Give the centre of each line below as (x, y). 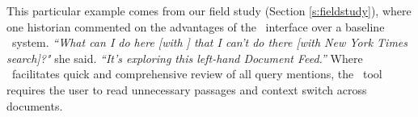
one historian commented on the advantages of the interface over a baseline (196, 26)
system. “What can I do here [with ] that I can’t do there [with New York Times (210, 42)
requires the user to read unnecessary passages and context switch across (187, 89)
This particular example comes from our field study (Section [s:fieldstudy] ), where (209, 10)
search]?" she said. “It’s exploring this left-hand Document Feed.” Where (185, 58)
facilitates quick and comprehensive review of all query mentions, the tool (197, 74)
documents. (35, 105)
